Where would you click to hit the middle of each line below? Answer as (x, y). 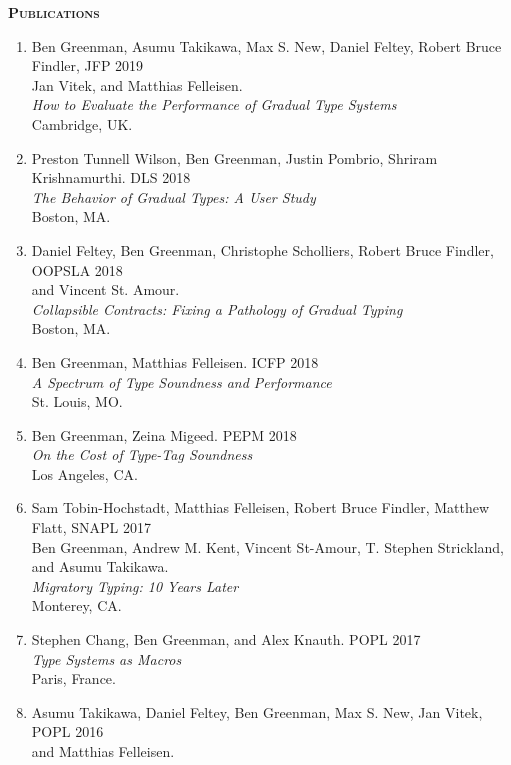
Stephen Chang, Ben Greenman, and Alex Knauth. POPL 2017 (226, 639)
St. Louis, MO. (77, 401)
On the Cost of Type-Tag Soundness (142, 454)
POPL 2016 (67, 731)
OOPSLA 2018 (77, 269)
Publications (54, 12)
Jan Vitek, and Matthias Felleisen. (137, 84)
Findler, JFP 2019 (87, 65)
